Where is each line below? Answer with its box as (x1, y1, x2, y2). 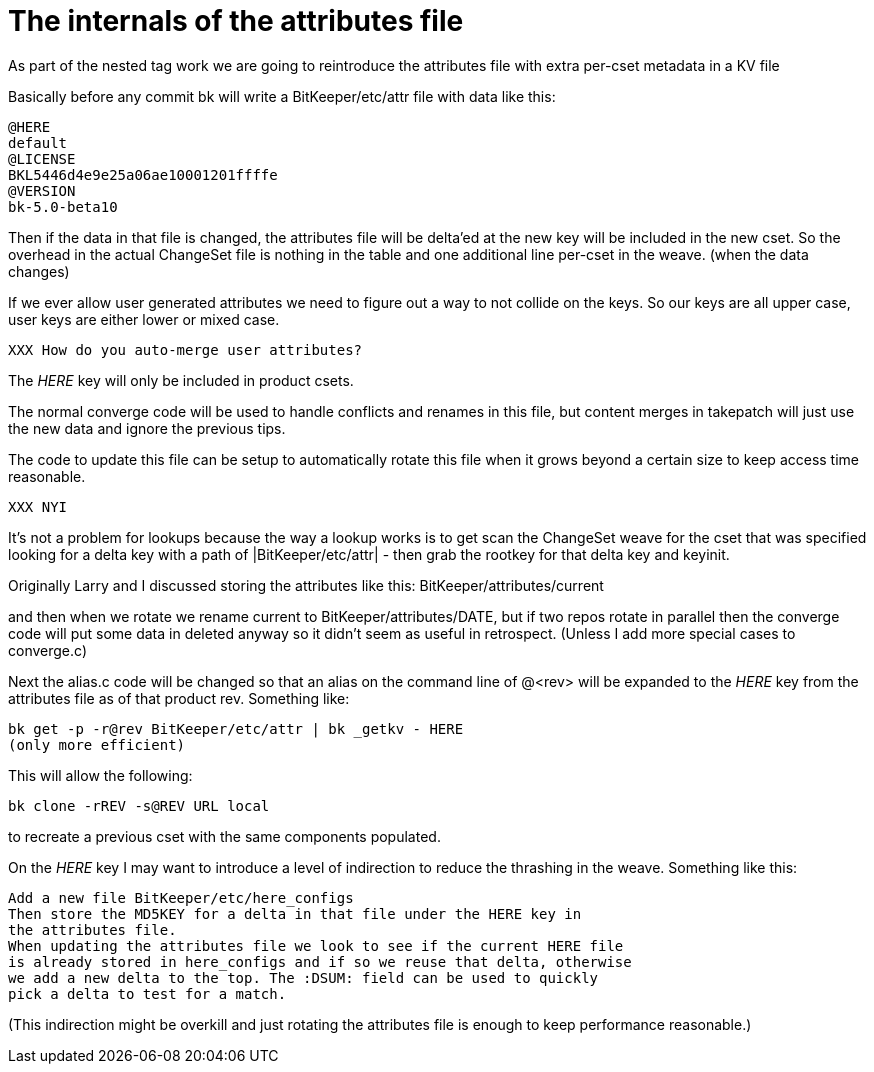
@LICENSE (8, 150, 76, 167)
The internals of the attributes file (8, 4, 464, 38)
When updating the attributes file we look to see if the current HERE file (8, 937, 624, 954)
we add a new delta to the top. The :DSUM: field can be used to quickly (8, 969, 599, 986)
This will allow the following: (8, 766, 193, 784)
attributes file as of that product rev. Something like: (8, 689, 350, 707)
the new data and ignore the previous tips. (8, 419, 286, 437)
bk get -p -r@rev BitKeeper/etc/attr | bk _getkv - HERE (8, 720, 464, 737)
